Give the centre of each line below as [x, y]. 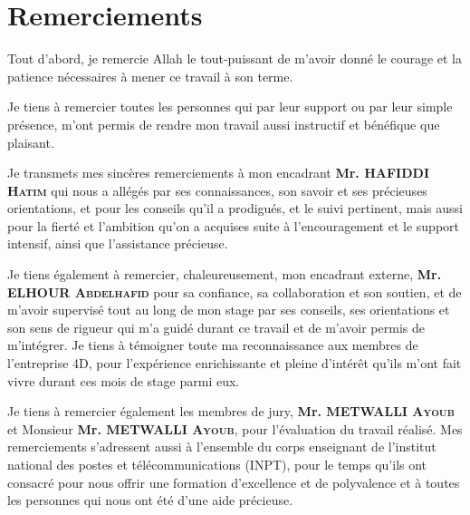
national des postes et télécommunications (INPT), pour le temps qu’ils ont [217, 464]
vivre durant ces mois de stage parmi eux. [124, 380]
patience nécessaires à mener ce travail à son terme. [150, 76]
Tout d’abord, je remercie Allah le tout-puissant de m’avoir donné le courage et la [235, 58]
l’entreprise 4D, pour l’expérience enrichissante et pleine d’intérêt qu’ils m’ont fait [235, 363]
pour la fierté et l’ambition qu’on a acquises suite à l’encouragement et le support [234, 225]
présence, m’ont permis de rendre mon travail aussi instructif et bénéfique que [224, 124]
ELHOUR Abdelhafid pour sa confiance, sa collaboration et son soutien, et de [235, 292]
